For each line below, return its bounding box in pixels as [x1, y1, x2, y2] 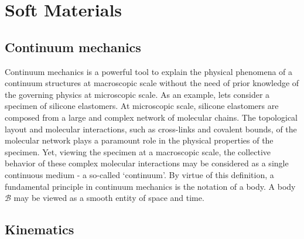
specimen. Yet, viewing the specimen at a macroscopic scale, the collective [5, 145, 271, 158]
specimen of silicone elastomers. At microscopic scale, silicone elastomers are [5, 100, 279, 112]
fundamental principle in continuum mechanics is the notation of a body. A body [5, 180, 296, 192]
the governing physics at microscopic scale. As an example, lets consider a [5, 88, 270, 100]
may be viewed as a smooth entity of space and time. [13, 192, 204, 204]
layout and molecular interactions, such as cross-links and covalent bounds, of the [5, 122, 297, 135]
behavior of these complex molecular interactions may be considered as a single [5, 157, 289, 169]
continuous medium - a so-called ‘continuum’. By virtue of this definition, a [5, 168, 274, 180]
